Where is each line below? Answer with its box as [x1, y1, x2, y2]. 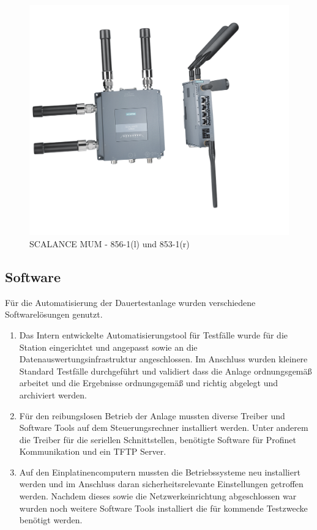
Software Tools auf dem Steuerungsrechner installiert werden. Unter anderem [19, 421, 308, 434]
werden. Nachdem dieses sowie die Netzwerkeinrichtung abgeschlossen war [19, 490, 297, 502]
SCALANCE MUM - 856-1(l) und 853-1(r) [29, 237, 190, 250]
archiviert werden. [19, 388, 87, 401]
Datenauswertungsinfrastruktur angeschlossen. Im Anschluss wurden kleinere [19, 353, 308, 365]
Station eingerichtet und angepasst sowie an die [19, 340, 198, 353]
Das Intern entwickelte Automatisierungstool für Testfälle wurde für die [19, 328, 288, 341]
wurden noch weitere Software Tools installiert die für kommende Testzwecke [19, 501, 308, 514]
